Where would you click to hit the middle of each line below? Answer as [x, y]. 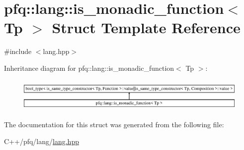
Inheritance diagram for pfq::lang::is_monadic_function [89, 68]
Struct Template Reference [146, 27]
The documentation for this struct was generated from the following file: [114, 124]
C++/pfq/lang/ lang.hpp [41, 141]
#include [18, 51]
